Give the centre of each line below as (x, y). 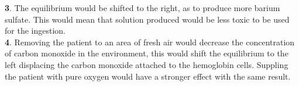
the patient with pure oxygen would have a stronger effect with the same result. (148, 76)
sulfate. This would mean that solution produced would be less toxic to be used (147, 19)
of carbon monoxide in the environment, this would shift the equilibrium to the (147, 53)
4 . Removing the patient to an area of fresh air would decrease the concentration (150, 42)
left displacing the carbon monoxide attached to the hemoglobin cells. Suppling (147, 64)
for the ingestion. (35, 31)
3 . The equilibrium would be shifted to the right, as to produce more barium (142, 8)
